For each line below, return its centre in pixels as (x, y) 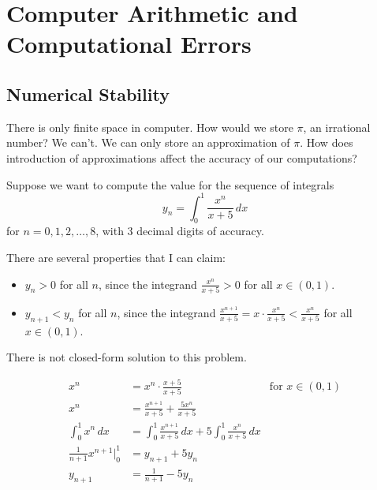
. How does (327, 142)
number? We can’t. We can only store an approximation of (148, 142)
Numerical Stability (88, 94)
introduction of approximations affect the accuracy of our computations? (182, 157)
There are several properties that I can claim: (116, 258)
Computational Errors (129, 44)
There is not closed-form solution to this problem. (127, 357)
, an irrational (337, 127)
